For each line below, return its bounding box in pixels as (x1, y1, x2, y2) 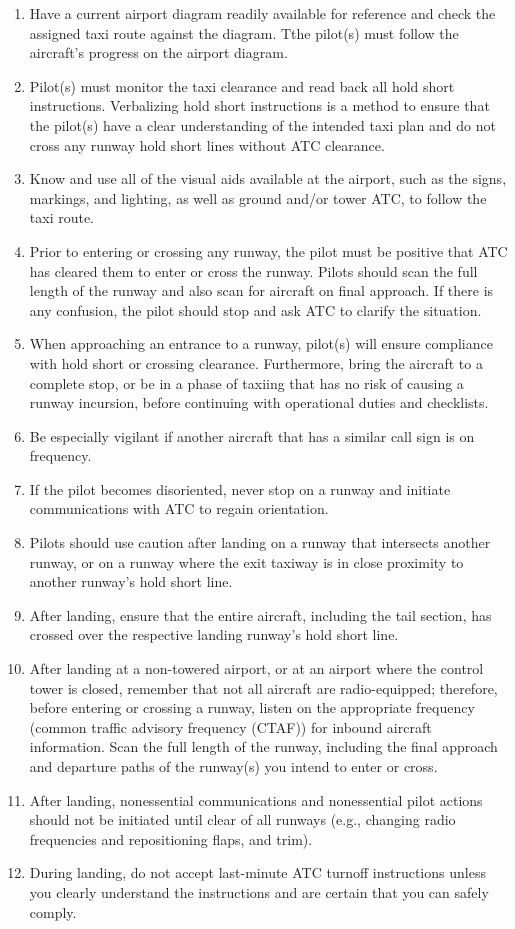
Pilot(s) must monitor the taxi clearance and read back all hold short (29, 75, 455, 96)
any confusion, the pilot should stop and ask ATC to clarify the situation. (29, 299, 482, 320)
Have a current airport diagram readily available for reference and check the (29, 3, 496, 23)
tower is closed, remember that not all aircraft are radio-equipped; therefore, (29, 677, 498, 698)
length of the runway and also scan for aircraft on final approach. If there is (29, 280, 494, 301)
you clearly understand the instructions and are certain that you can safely (29, 881, 489, 902)
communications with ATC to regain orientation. (29, 498, 329, 519)
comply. (29, 901, 77, 922)
